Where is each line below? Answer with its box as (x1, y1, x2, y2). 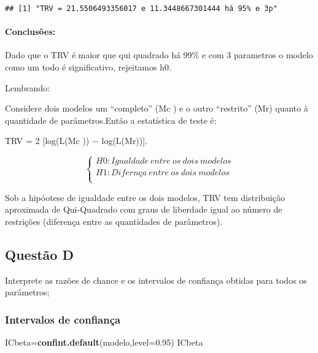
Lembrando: (5, 81, 50, 94)
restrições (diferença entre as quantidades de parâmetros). (5, 214, 223, 227)
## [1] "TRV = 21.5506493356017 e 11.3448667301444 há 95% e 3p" (5, 4, 277, 13)
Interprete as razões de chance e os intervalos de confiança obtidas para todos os (5, 273, 307, 286)
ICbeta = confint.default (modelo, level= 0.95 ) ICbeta (5, 336, 203, 348)
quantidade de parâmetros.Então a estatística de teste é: (5, 113, 217, 126)
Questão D (5, 245, 74, 264)
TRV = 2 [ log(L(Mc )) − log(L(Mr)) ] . (5, 134, 148, 147)
